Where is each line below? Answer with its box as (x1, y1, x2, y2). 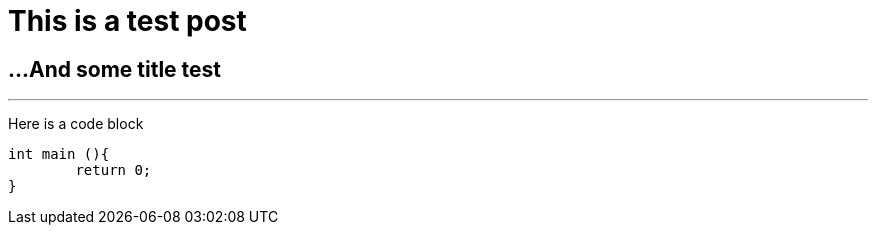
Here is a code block (8, 115, 144, 133)
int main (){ (8, 146, 110, 163)
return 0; (75, 162, 152, 179)
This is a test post (8, 4, 247, 38)
